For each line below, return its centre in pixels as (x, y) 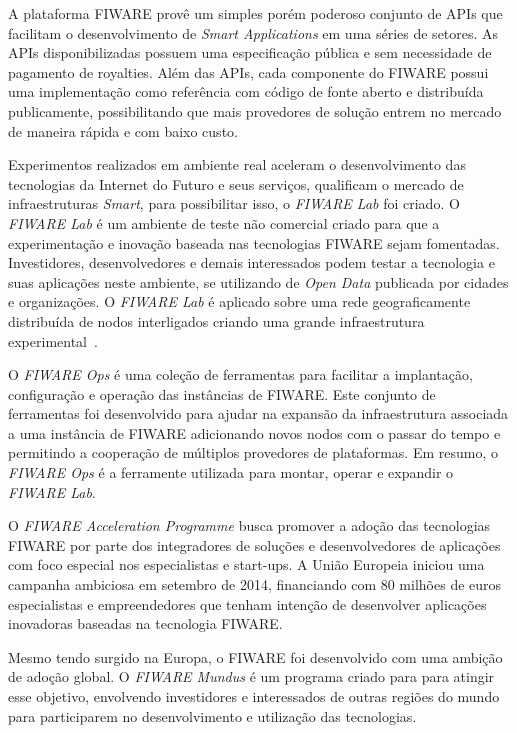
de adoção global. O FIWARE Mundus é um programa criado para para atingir (251, 676)
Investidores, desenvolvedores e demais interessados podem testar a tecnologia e (251, 262)
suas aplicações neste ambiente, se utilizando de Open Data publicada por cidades (258, 281)
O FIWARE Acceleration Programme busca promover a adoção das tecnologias (249, 525)
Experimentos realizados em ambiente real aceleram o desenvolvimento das (237, 164)
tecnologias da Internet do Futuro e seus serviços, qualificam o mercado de (236, 183)
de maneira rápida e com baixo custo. (123, 130)
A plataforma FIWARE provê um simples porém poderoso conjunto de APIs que (255, 13)
